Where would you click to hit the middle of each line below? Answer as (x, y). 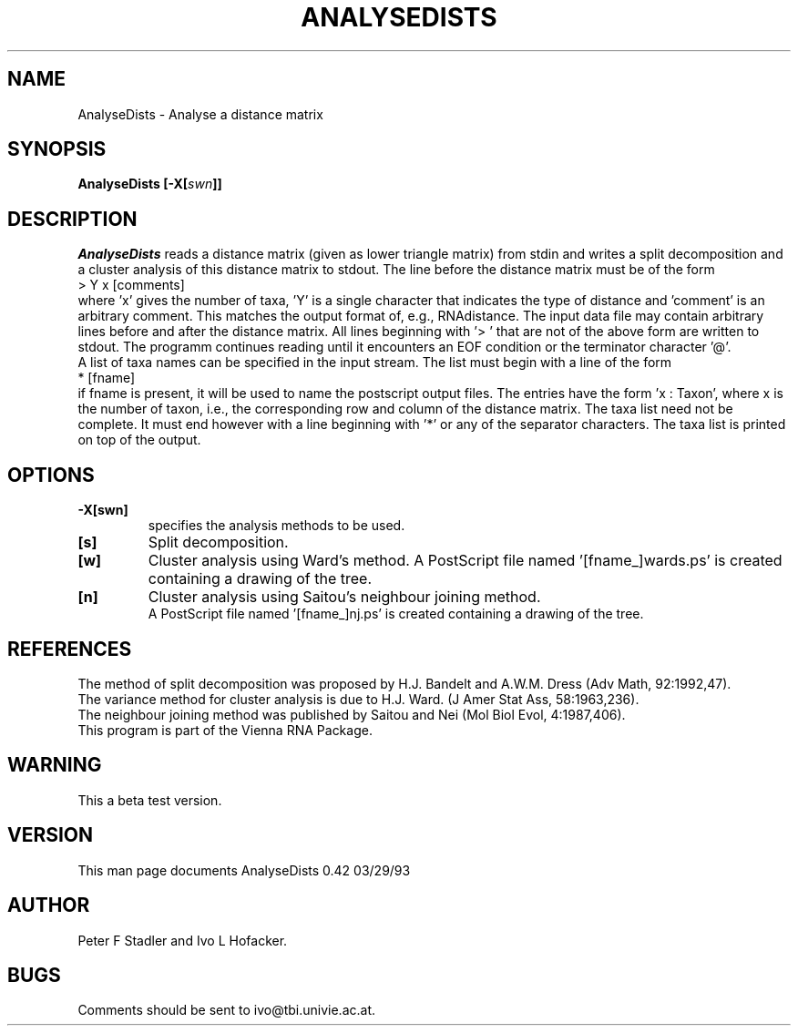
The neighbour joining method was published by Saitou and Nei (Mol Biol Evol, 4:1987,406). (352, 714)
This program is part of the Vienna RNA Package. (225, 730)
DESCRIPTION (72, 219)
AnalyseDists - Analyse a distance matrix (200, 114)
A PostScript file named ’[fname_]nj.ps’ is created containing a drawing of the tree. (396, 614)
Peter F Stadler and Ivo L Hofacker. (183, 940)
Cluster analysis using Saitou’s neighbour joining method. (344, 597)
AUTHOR (49, 905)
